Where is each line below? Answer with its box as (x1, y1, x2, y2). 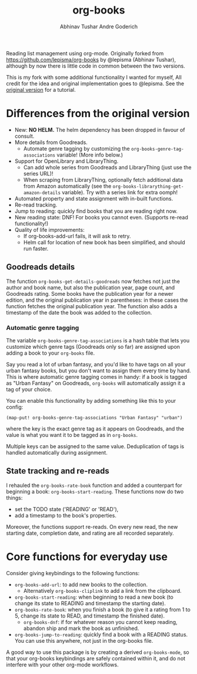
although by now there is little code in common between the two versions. (6, 62, 185, 69)
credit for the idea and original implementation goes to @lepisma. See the (6, 80, 184, 87)
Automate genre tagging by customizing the (23, 145, 131, 152)
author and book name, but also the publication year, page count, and (6, 283, 175, 291)
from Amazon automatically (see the (23, 182, 112, 189)
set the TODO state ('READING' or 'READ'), (14, 505, 119, 512)
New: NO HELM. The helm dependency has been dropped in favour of (14, 126, 185, 133)
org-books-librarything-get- (112, 183, 184, 189)
